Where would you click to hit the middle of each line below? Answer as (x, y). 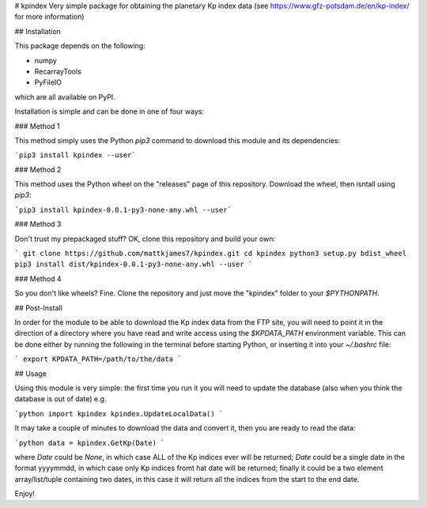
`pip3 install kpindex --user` (75, 155)
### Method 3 (38, 224)
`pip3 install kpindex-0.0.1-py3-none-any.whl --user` (123, 210)
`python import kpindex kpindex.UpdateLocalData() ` (119, 414)
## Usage (31, 373)
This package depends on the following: (80, 46)
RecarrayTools (58, 71)
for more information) (49, 17)
